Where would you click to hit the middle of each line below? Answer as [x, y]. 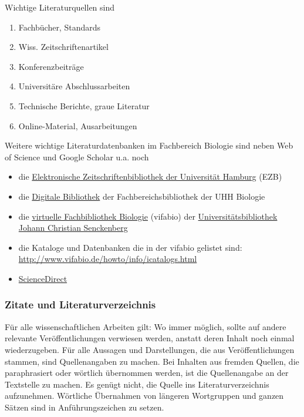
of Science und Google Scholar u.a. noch [77, 157]
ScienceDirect [43, 278]
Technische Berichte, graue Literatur [84, 105]
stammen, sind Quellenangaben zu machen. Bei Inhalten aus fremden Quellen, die [152, 361]
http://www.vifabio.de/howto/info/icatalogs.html [108, 259]
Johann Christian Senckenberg [73, 228]
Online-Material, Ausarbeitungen [78, 125]
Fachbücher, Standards [60, 27]
